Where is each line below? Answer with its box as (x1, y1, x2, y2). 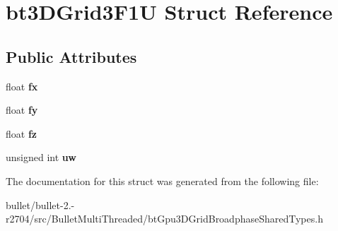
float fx (6, 78, 38, 93)
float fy (6, 102, 38, 117)
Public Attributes (6, 45, 137, 67)
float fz (6, 126, 37, 141)
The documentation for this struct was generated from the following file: (6, 173, 319, 188)
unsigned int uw (6, 150, 76, 165)
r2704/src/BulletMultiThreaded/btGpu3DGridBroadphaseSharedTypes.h (6, 211, 323, 226)
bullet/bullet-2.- (6, 197, 75, 212)
